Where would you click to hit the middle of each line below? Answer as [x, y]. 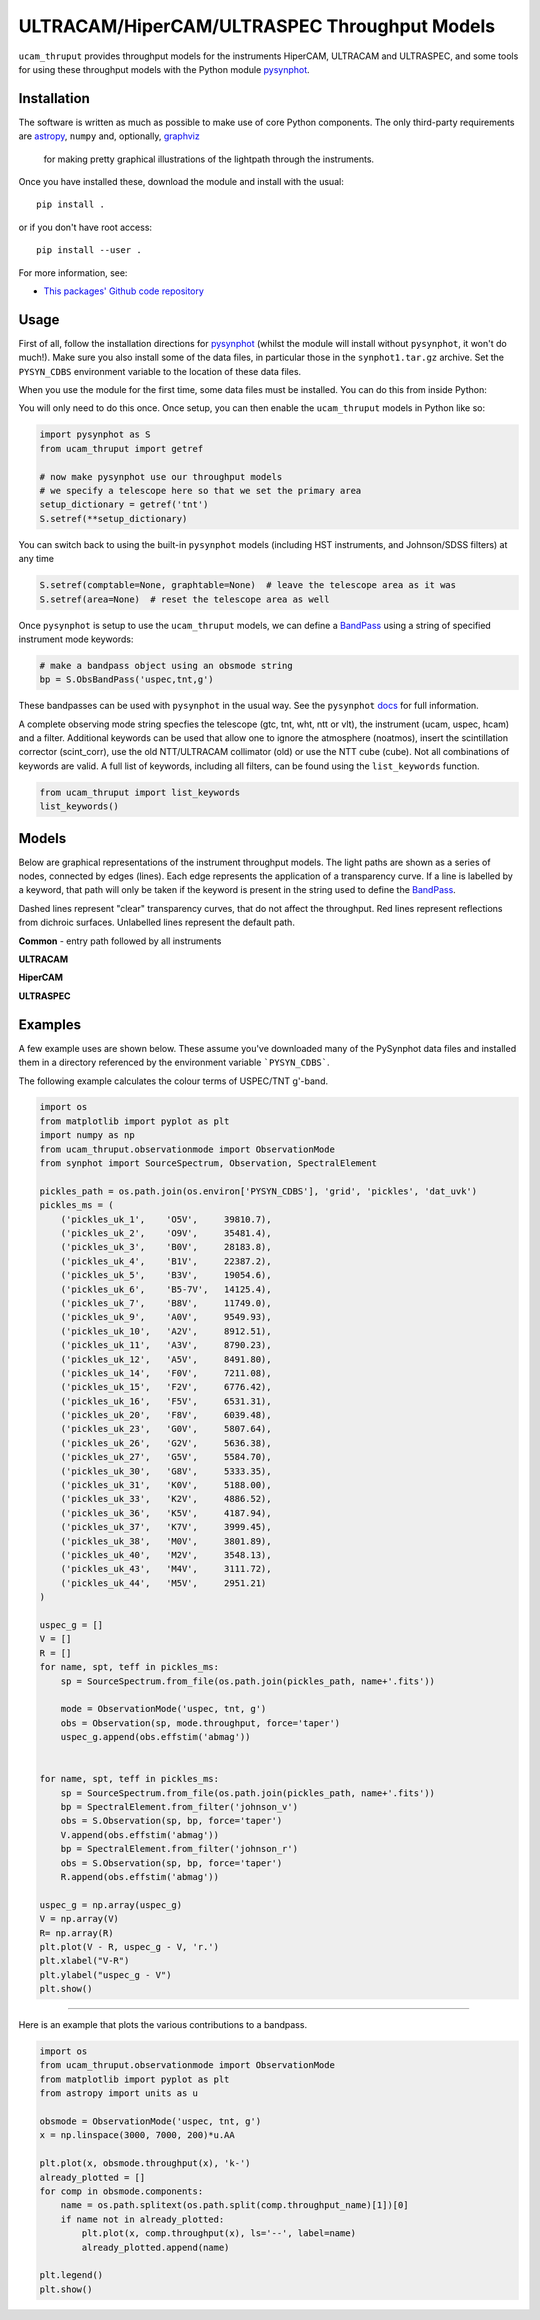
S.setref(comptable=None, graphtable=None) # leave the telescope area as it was [248, 585]
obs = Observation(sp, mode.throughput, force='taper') [200, 1723]
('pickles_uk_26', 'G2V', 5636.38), [166, 1443]
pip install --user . [89, 250]
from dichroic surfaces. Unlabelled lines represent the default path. [156, 922]
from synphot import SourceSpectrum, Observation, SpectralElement [208, 1163]
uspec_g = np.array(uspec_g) [111, 1904]
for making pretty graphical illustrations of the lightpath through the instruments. [209, 159]
